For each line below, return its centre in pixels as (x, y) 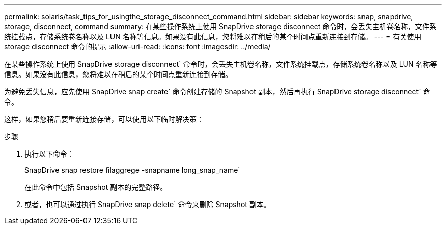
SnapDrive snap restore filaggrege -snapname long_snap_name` (132, 170)
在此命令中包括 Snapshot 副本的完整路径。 (96, 187)
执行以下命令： (49, 154)
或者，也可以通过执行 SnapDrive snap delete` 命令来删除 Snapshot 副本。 (148, 204)
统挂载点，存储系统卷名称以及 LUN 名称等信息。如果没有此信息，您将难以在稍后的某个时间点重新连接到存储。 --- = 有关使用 (213, 36)
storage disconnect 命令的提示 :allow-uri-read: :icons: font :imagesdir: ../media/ (137, 47)
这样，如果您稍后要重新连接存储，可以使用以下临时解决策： (104, 119)
